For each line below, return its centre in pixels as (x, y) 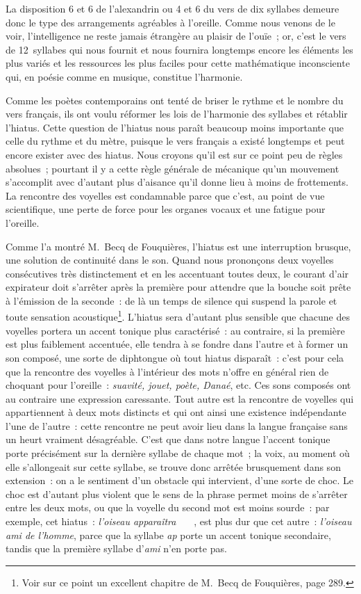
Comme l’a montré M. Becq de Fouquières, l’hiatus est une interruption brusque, (178, 246)
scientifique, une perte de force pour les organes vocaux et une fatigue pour (166, 209)
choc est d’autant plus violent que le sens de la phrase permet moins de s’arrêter (177, 493)
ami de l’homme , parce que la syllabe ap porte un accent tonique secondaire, (168, 535)
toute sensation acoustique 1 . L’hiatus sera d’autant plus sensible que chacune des (178, 316)
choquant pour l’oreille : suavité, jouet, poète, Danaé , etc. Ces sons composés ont (178, 385)
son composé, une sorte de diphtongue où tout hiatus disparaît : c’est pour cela (175, 357)
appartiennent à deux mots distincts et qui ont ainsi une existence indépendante (176, 412)
